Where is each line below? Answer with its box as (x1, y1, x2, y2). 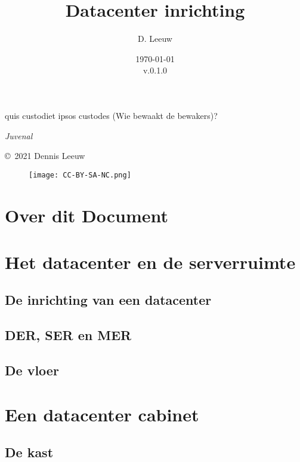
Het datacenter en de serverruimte (5, 249, 296, 274)
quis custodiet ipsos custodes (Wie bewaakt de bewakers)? (5, 109, 218, 121)
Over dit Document (5, 203, 169, 227)
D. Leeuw (138, 32, 172, 45)
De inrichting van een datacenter (5, 290, 212, 309)
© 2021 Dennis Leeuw (5, 149, 85, 162)
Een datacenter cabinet (5, 402, 199, 426)
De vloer (5, 361, 59, 380)
